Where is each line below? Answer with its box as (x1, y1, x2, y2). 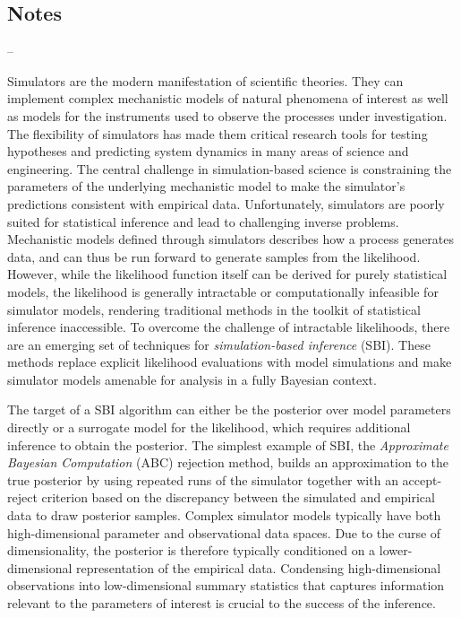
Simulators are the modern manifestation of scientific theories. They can (7, 71, 404, 90)
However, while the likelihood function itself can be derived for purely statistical (7, 265, 448, 283)
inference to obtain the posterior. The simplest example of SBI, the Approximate (7, 435, 448, 454)
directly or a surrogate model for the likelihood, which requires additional (7, 418, 411, 437)
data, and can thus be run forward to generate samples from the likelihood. (7, 247, 421, 265)
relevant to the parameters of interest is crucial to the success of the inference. (7, 594, 436, 613)
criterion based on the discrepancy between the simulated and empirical (41, 488, 435, 507)
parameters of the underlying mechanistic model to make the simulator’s (7, 177, 406, 196)
